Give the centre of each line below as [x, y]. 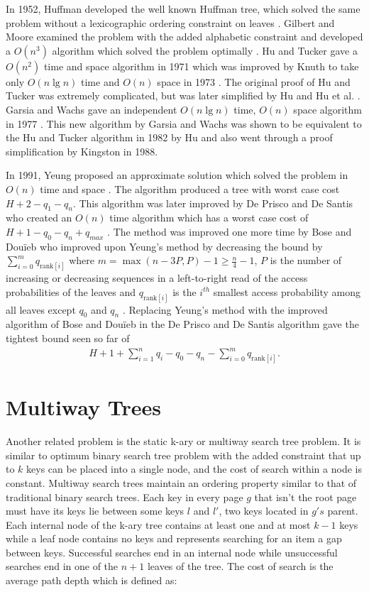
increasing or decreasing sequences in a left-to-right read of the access [157, 278]
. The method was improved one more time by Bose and [230, 231]
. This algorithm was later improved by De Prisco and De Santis [213, 203]
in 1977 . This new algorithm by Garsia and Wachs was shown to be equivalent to [184, 123]
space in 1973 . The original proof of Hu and [254, 81]
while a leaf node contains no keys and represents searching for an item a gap [174, 538]
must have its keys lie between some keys [95, 511]
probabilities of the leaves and [71, 291]
